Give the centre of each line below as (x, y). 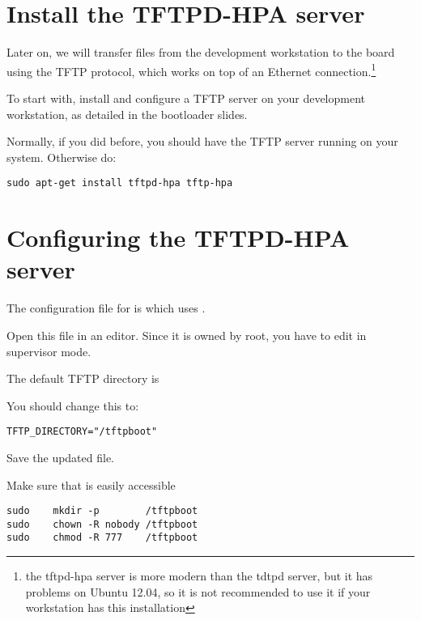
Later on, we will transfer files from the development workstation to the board (201, 52)
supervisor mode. (49, 351)
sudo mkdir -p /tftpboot (102, 511)
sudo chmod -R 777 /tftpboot (102, 538)
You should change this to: (73, 405)
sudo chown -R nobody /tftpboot (102, 524)
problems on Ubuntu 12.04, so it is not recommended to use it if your (198, 591)
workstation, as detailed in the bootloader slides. (127, 114)
